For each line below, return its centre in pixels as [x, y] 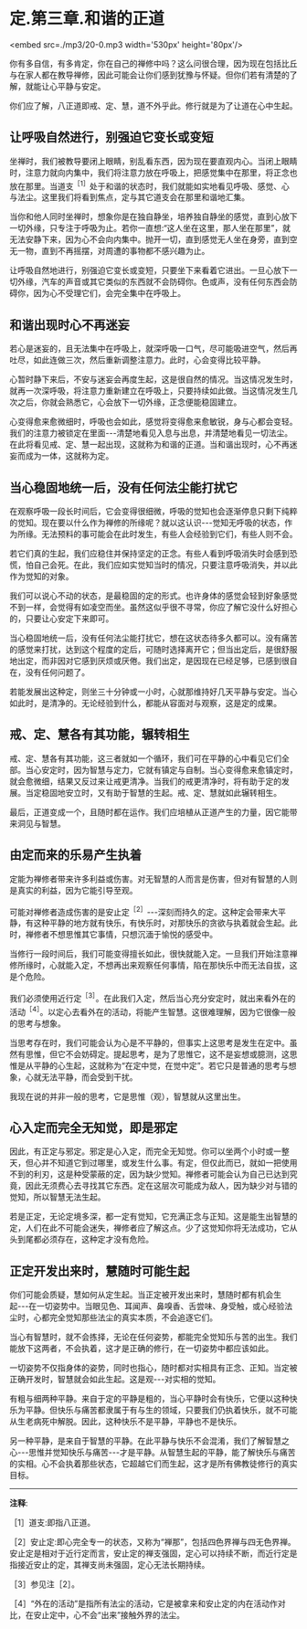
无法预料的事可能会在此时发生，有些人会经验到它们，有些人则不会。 [169, 534]
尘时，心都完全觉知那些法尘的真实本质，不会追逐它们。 [113, 1317]
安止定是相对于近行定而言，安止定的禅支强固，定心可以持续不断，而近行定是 [153, 1553]
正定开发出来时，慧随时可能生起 [100, 1271]
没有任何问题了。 [57, 672]
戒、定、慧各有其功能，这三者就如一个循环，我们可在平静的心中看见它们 [145, 758]
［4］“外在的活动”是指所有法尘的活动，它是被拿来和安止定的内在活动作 [144, 1603]
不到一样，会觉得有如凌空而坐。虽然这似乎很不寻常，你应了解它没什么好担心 [153, 608]
